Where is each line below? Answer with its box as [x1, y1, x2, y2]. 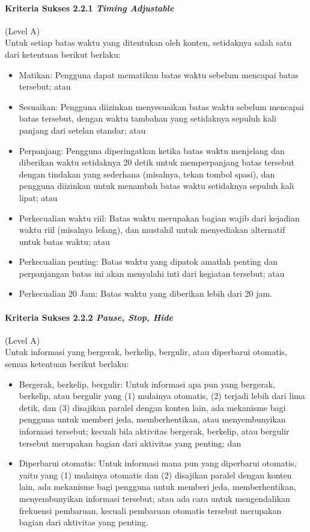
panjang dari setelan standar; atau [19, 123, 146, 136]
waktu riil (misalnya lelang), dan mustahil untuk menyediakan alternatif [19, 223, 285, 236]
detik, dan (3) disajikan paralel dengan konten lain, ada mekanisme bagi [19, 401, 286, 413]
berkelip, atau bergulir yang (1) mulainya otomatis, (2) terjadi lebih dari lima [19, 389, 305, 402]
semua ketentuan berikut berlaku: [5, 357, 129, 370]
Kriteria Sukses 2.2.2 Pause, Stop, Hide [5, 311, 174, 323]
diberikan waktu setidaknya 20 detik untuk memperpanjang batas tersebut [19, 156, 294, 169]
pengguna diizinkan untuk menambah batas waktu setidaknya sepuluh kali [19, 179, 294, 192]
